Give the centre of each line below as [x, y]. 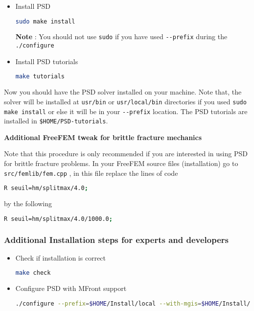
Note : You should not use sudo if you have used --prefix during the [121, 36]
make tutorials [40, 77]
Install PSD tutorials [47, 61]
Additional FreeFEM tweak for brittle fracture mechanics [103, 137]
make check [33, 273]
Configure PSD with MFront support [71, 288]
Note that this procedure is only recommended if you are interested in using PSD [126, 154]
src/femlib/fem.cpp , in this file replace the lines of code [91, 173]
